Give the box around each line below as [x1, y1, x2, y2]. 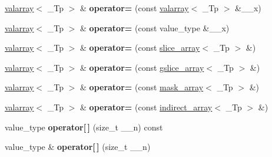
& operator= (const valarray [80, 2, 189, 14]
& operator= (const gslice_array [80, 61, 204, 73]
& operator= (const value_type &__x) [80, 21, 230, 34]
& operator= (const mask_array [80, 81, 204, 93]
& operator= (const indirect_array [80, 100, 213, 113]
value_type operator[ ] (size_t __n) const [5, 120, 163, 133]
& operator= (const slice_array [80, 41, 200, 54]
